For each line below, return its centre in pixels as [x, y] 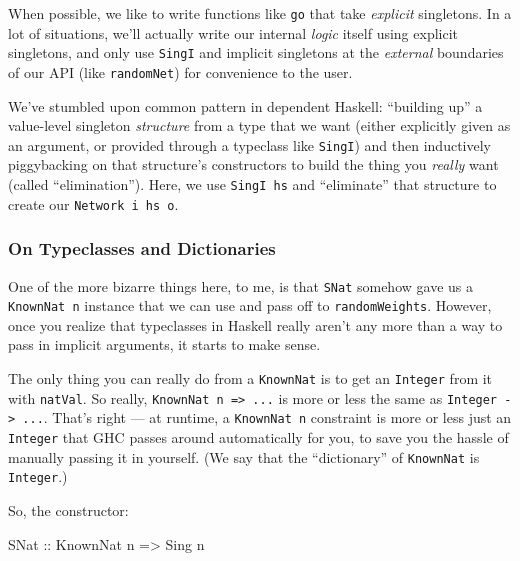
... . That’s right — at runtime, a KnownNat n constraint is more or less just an [267, 417]
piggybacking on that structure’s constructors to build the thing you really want [253, 164]
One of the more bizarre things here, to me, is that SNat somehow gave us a [240, 285]
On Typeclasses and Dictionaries [142, 248]
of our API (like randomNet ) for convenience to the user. [180, 71]
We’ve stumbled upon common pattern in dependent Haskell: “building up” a [245, 105]
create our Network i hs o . [93, 203]
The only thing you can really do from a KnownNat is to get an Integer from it [250, 378]
